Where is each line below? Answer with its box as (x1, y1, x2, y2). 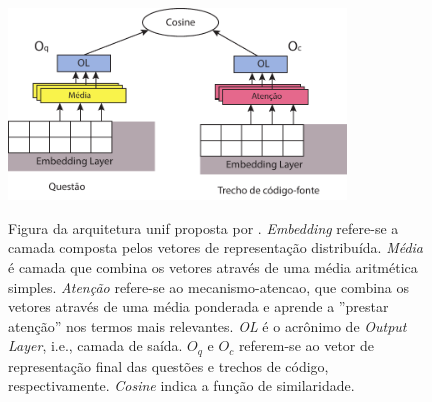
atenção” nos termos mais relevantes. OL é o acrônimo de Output (8, 315, 407, 336)
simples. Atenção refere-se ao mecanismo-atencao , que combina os (8, 276, 410, 297)
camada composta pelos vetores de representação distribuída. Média (8, 237, 424, 258)
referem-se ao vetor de (238, 335, 374, 356)
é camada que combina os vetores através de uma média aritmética (8, 256, 418, 277)
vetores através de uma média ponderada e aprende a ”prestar (8, 296, 389, 317)
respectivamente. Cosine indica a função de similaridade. (8, 375, 355, 396)
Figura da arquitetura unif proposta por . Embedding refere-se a (8, 217, 399, 238)
